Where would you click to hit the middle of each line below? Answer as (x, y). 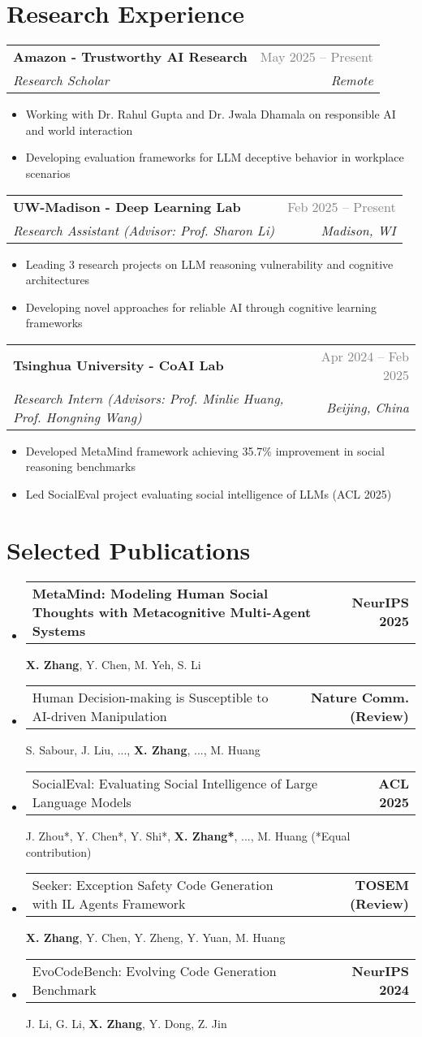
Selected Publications (129, 549)
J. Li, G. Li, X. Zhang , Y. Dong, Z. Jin (126, 1023)
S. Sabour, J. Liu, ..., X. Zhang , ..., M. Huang (143, 750)
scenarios (48, 173)
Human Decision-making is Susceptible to (150, 698)
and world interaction (79, 130)
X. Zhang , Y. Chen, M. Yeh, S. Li (113, 664)
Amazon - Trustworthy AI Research (130, 57)
